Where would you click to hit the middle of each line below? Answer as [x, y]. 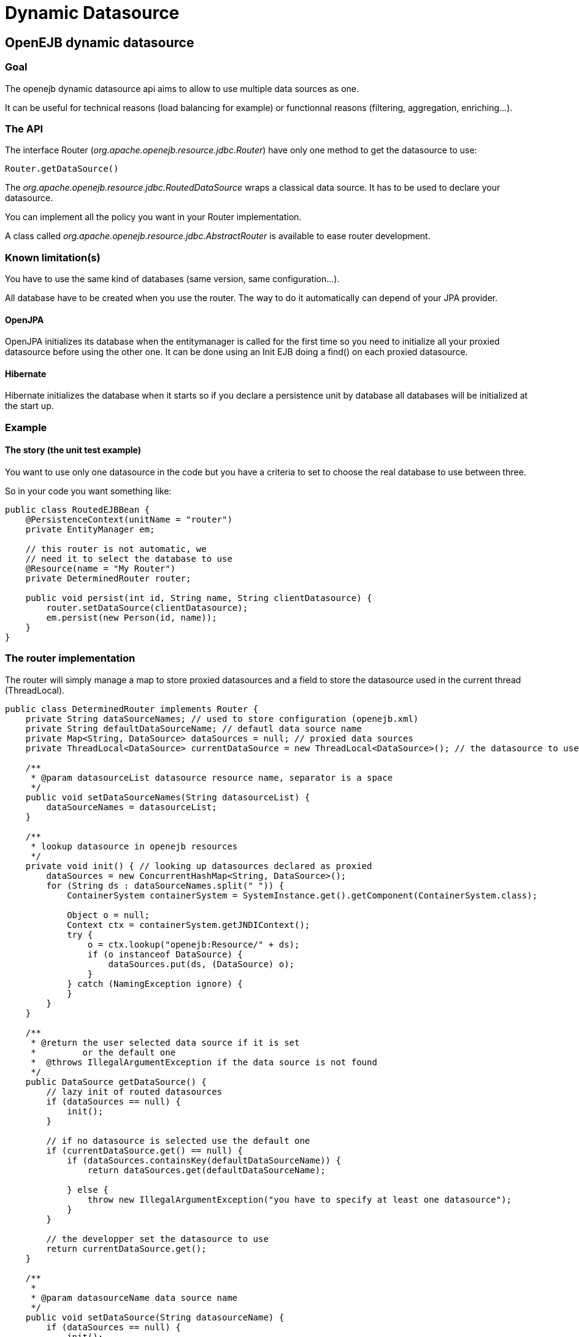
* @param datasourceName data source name [134, 1297]
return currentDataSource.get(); [126, 1248]
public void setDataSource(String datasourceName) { [155, 1317]
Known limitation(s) [53, 257]
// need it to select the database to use [129, 559]
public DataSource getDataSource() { [116, 1082]
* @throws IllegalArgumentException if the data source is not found [204, 1062]
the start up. [29, 406]
